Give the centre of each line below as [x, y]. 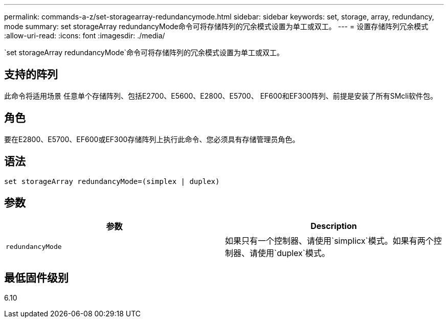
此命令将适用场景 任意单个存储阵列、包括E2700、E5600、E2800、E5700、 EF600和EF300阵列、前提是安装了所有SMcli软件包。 [221, 96]
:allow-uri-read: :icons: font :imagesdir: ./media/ [85, 36]
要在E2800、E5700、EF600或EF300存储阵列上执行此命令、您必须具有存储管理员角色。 [152, 139]
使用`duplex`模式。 [294, 253]
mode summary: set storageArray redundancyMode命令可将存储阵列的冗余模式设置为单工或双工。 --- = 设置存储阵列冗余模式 [216, 26]
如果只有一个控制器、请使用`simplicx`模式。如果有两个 [329, 241]
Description [334, 226]
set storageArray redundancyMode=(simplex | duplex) [112, 181]
